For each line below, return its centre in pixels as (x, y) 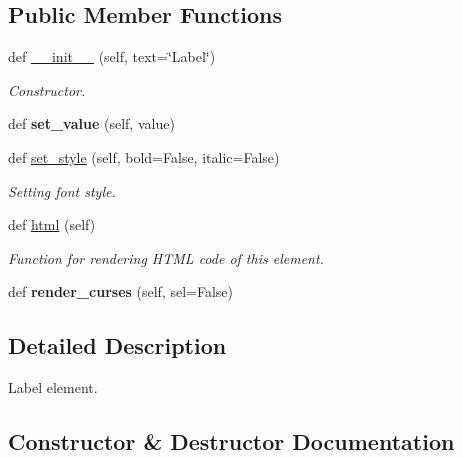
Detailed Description (117, 345)
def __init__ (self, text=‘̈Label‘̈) (112, 56)
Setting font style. (62, 190)
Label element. (53, 387)
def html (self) (52, 224)
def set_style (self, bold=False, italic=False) (144, 156)
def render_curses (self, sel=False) (121, 291)
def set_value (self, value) (91, 123)
